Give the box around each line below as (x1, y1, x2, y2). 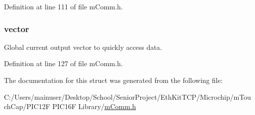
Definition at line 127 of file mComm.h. (4, 58, 123, 69)
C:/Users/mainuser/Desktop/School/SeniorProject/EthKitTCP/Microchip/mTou (4, 91, 251, 102)
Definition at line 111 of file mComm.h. (4, 1, 123, 11)
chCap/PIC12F (4, 101, 50, 112)
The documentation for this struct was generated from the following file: (4, 75, 223, 85)
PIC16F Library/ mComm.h (52, 101, 136, 112)
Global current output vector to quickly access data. (4, 41, 162, 52)
